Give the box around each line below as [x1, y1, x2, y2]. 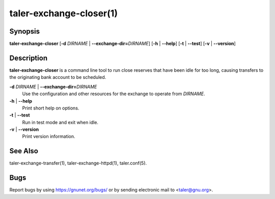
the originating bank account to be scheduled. [9, 74, 106, 80]
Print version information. [22, 133, 76, 139]
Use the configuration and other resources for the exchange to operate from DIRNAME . [22, 91, 205, 97]
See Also [9, 147, 38, 155]
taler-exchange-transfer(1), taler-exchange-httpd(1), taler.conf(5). [9, 160, 147, 166]
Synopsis [9, 27, 40, 36]
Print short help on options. [22, 105, 79, 111]
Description [9, 53, 48, 62]
